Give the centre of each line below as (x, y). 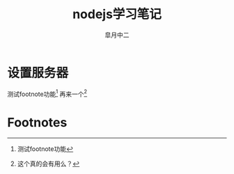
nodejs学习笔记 (117, 14)
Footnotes (37, 122)
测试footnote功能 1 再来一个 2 (47, 93)
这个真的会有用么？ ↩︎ (48, 164)
